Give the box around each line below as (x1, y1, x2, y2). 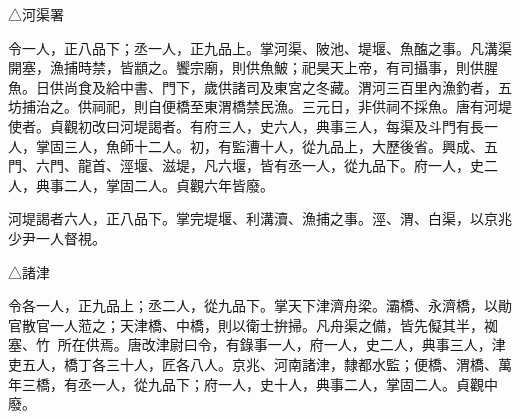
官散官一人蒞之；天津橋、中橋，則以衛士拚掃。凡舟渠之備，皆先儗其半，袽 (8, 314, 498, 335)
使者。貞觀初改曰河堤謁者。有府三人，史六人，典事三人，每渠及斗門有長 (8, 115, 484, 136)
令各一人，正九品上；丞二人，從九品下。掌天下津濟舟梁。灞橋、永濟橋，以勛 (8, 295, 512, 316)
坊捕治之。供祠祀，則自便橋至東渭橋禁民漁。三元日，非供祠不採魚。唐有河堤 (8, 96, 512, 117)
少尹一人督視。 (8, 227, 106, 248)
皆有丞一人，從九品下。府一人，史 (259, 155, 484, 176)
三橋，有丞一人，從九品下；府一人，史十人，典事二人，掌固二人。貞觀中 (21, 373, 498, 394)
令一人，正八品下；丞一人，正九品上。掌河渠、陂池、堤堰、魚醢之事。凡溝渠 (8, 37, 512, 58)
